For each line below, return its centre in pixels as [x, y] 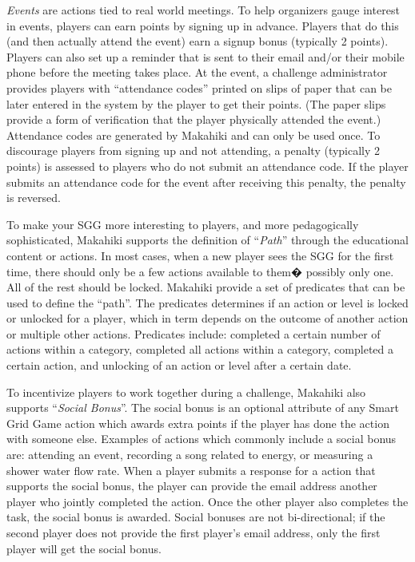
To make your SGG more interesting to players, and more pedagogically [183, 224]
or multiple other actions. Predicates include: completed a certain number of [194, 333]
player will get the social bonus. [84, 548]
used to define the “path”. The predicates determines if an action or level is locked [207, 302]
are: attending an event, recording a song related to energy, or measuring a [190, 455]
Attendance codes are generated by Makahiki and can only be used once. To [194, 135]
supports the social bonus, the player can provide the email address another [192, 486]
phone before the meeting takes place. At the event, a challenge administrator [197, 72]
